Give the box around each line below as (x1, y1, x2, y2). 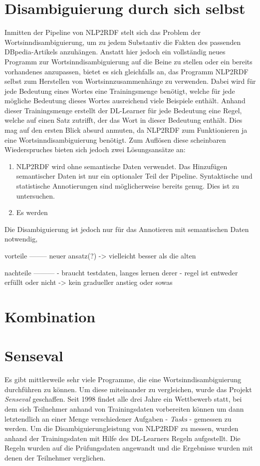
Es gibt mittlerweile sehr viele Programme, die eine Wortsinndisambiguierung (4, 374, 242, 385)
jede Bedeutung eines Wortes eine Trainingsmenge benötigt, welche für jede (4, 85, 235, 96)
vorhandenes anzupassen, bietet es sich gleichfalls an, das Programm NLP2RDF (4, 66, 249, 76)
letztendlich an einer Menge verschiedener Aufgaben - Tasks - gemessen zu (4, 413, 232, 424)
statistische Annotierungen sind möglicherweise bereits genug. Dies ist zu (16, 181, 239, 191)
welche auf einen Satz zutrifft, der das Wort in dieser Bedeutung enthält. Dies (4, 115, 243, 125)
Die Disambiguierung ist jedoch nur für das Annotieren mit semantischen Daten (4, 224, 249, 234)
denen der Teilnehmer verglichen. (4, 453, 106, 463)
